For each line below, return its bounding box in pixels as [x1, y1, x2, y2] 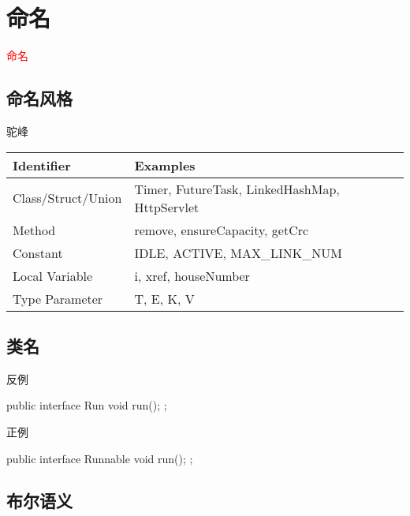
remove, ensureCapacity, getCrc [134, 220, 309, 239]
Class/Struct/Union [13, 189, 122, 208]
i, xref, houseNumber [134, 266, 250, 285]
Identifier [13, 155, 71, 174]
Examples [134, 155, 196, 174]
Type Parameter [13, 289, 103, 308]
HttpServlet [134, 197, 199, 216]
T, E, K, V [134, 289, 195, 308]
